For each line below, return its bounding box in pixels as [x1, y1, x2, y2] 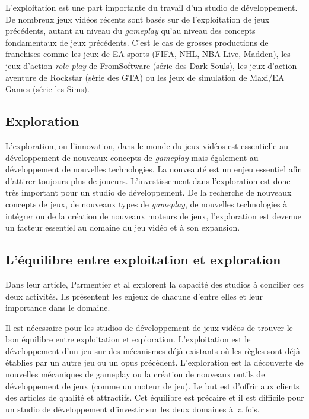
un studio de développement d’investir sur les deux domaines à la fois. [5, 402, 260, 415]
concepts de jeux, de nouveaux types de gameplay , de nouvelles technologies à [5, 197, 288, 210]
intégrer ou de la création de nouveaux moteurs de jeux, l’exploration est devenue [5, 209, 301, 222]
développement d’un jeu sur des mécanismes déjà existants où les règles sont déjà [5, 344, 300, 357]
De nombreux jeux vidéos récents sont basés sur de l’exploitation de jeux [5, 12, 270, 25]
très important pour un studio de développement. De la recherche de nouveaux [5, 186, 292, 199]
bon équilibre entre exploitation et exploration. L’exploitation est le [5, 333, 251, 345]
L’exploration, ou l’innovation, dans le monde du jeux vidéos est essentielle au [5, 139, 289, 152]
